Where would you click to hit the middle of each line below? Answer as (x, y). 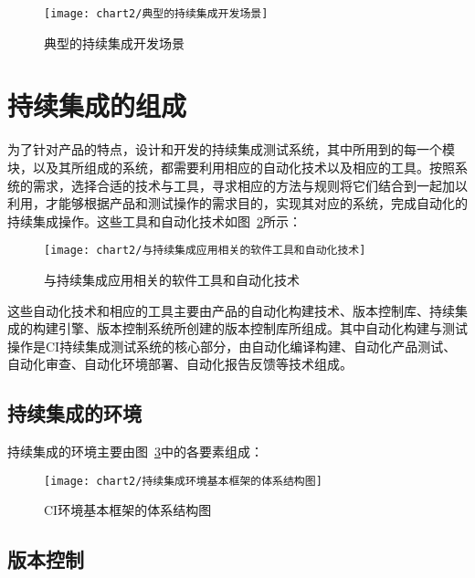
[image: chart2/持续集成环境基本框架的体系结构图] (183, 481)
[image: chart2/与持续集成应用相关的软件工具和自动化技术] (205, 251)
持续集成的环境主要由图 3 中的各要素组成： (135, 452)
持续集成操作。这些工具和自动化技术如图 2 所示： (154, 221)
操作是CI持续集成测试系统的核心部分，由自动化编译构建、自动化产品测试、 (232, 346)
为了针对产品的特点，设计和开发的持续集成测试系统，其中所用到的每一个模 (231, 149)
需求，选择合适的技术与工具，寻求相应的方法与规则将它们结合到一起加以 (250, 185)
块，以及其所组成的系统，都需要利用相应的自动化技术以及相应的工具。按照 (231, 167)
